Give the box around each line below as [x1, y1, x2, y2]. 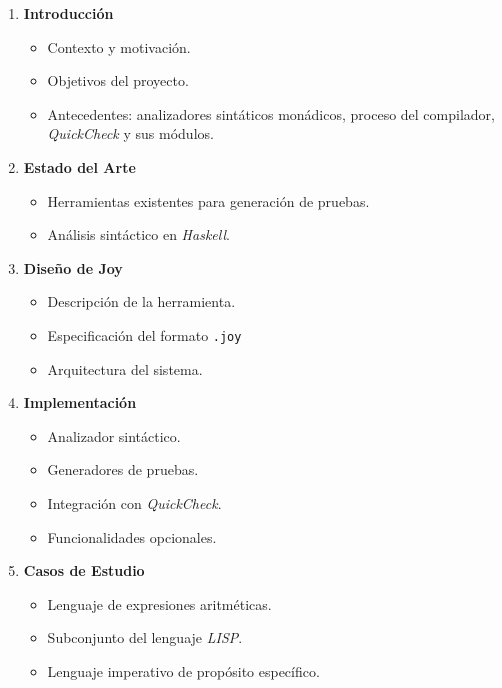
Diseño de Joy [23, 257, 123, 278]
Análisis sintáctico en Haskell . [47, 224, 230, 245]
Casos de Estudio [23, 560, 145, 581]
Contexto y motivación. [47, 36, 191, 57]
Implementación [23, 392, 137, 413]
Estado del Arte [23, 156, 136, 177]
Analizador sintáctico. [47, 425, 181, 446]
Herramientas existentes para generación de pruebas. [47, 190, 370, 211]
